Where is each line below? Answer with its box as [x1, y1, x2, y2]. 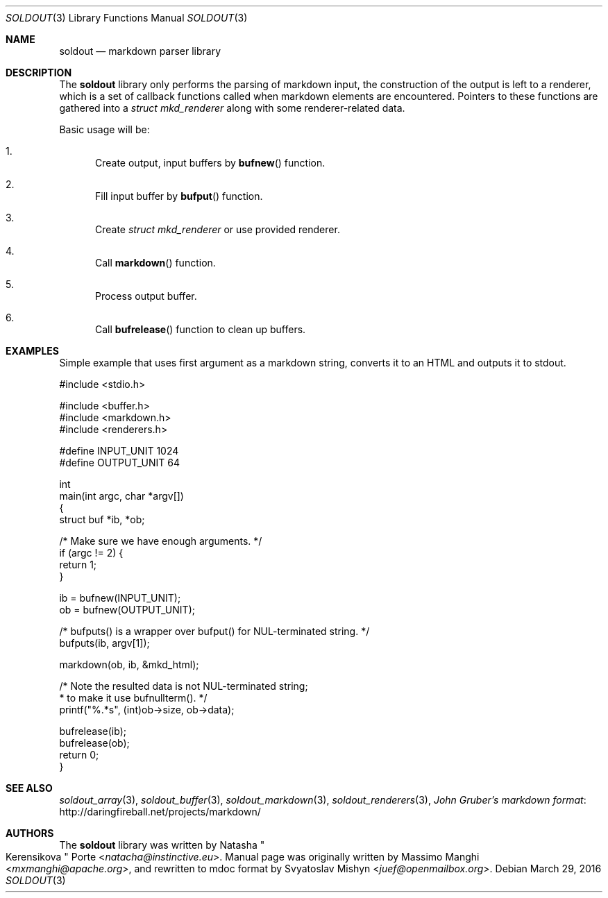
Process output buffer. [95, 290, 197, 302]
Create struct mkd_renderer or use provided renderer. [95, 223, 340, 235]
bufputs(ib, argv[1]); [59, 637, 150, 649]
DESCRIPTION [6, 67, 72, 78]
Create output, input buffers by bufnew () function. [95, 157, 326, 169]
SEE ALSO [6, 782, 53, 794]
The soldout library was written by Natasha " [59, 839, 265, 851]
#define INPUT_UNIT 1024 [59, 445, 179, 457]
